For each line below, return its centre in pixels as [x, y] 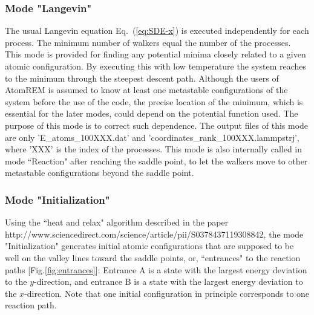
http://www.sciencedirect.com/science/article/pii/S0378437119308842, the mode [154, 234]
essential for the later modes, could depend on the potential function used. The [152, 113]
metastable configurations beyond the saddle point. [100, 173]
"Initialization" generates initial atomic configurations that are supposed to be [149, 246]
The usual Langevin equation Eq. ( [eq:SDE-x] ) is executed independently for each [157, 31]
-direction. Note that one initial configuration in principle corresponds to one [167, 293]
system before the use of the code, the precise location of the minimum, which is [154, 101]
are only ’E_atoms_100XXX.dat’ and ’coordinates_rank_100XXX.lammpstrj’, [152, 137]
